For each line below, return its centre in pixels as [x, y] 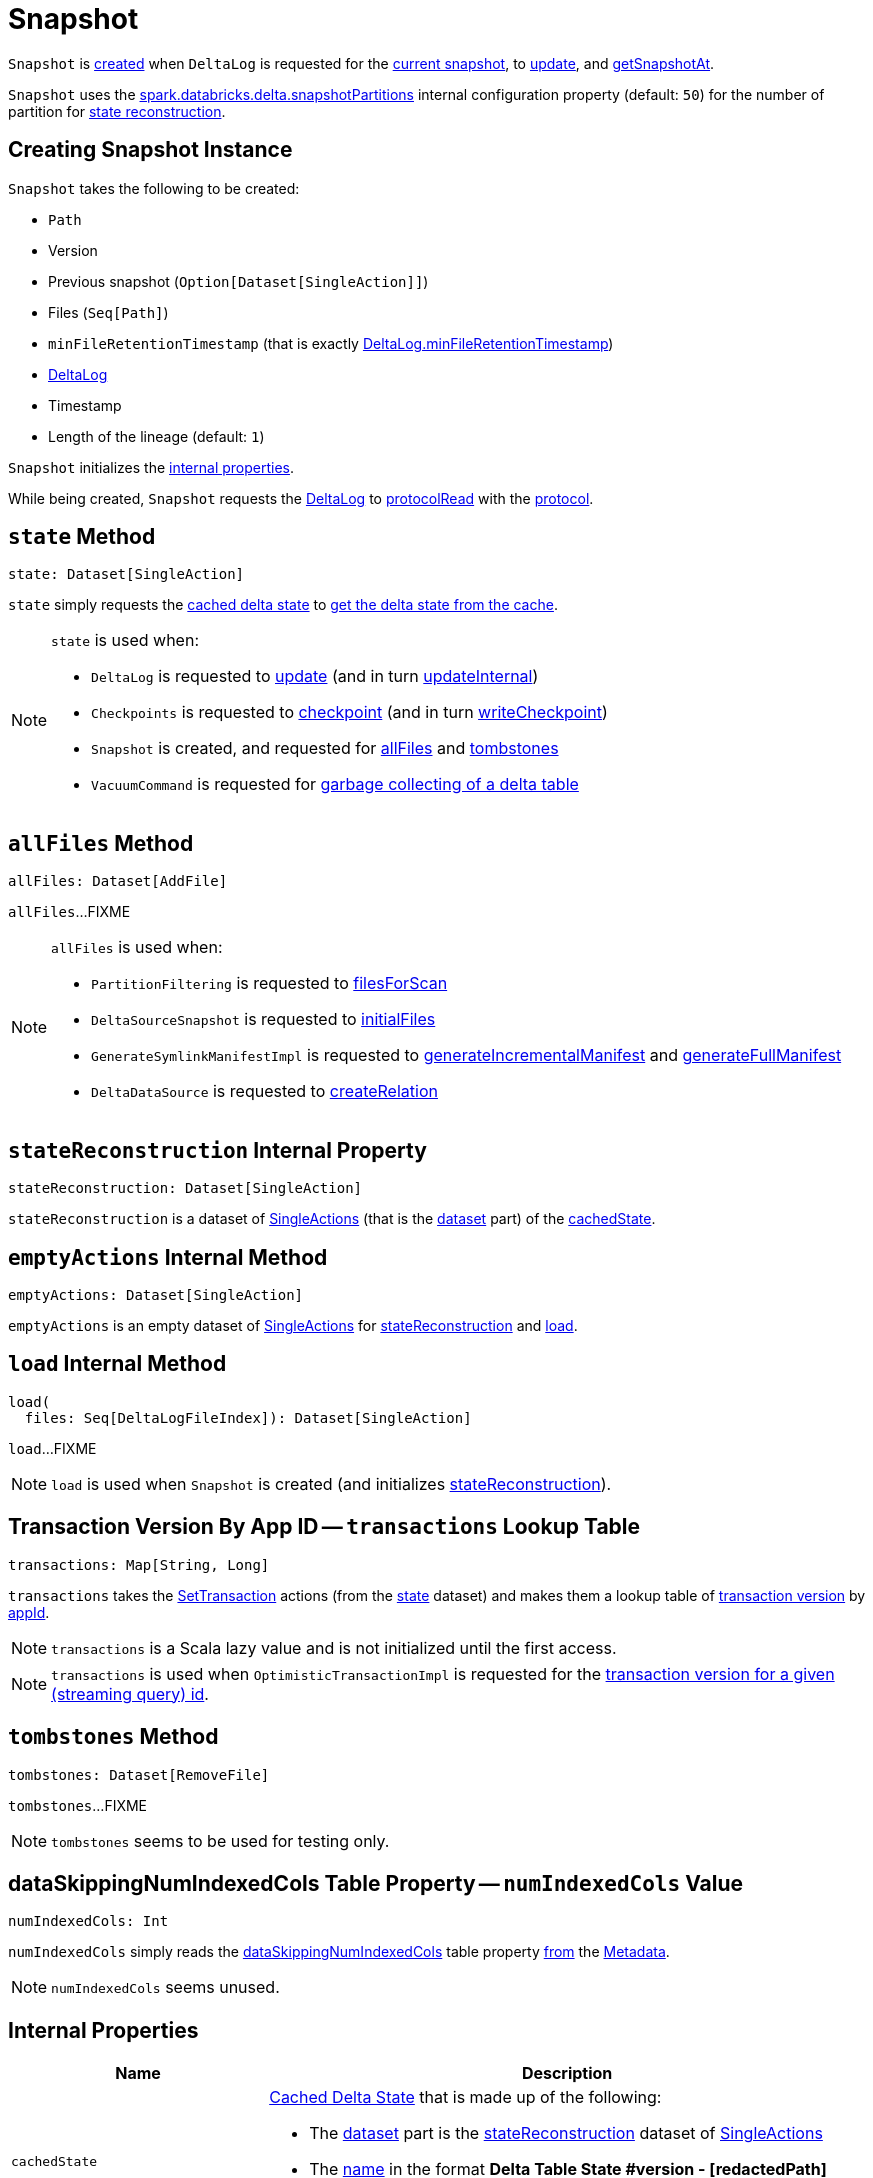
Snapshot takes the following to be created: [154, 188]
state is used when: [125, 640]
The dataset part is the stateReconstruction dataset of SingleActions [566, 2133]
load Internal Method [117, 1364]
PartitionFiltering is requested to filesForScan [269, 983]
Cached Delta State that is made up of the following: [465, 2097]
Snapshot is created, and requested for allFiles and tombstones [325, 748]
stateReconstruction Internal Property [217, 1150]
